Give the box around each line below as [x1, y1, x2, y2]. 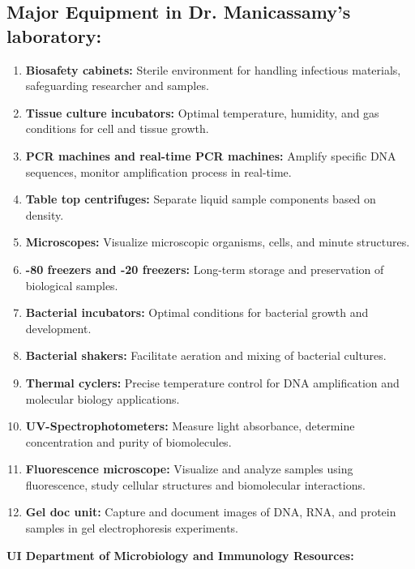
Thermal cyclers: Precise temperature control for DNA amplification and [25, 374, 400, 391]
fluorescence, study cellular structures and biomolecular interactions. [25, 476, 366, 493]
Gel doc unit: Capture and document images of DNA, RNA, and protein [25, 503, 396, 520]
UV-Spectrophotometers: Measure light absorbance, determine [25, 417, 355, 434]
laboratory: [6, 23, 102, 48]
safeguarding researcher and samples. [25, 77, 209, 94]
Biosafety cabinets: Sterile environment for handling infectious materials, [25, 61, 401, 78]
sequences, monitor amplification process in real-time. [25, 163, 292, 180]
